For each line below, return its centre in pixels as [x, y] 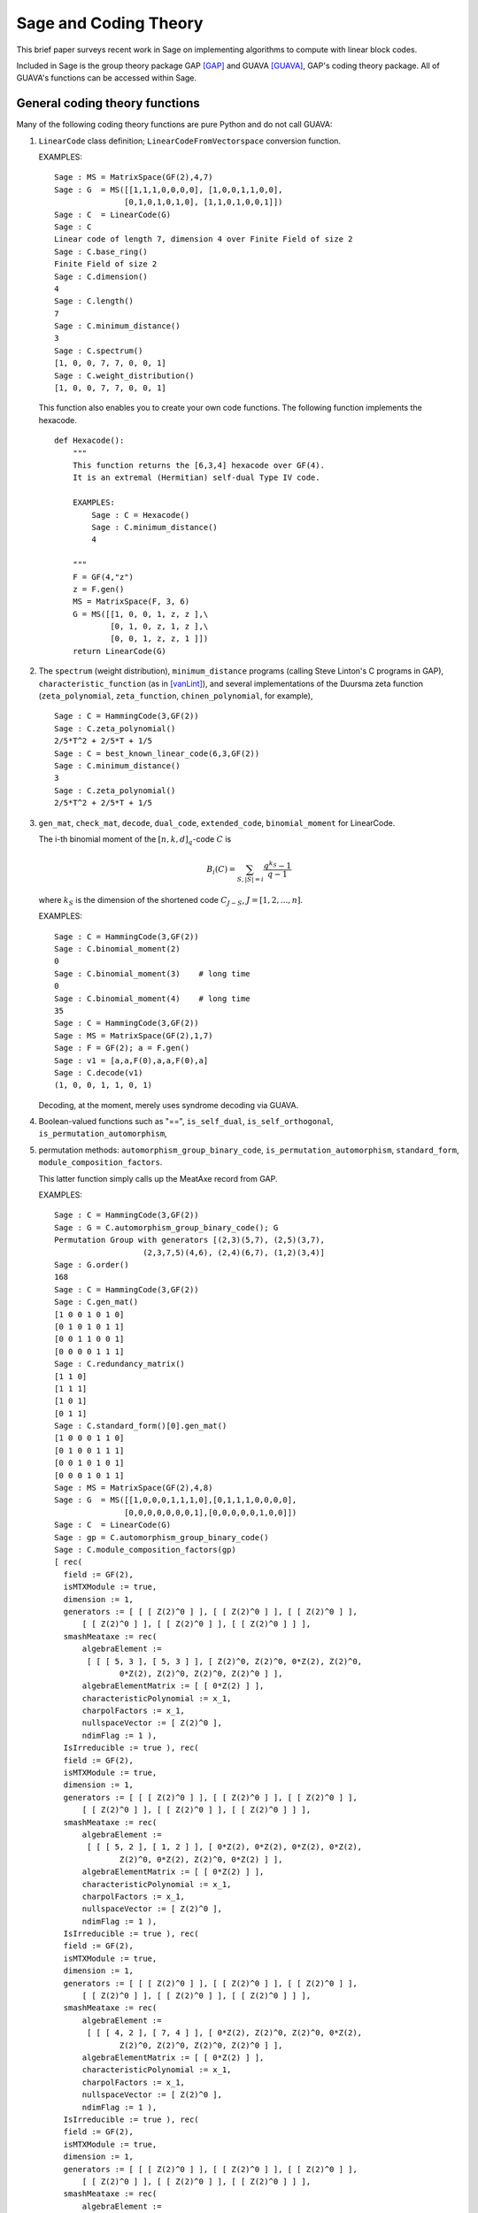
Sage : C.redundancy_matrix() [120, 1364]
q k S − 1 [278, 865]
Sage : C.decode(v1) [99, 1072]
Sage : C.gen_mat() [96, 1302]
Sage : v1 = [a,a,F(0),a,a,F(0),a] [131, 1060]
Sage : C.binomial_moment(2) [117, 949]
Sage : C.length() [94, 301]
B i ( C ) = [221, 870]
